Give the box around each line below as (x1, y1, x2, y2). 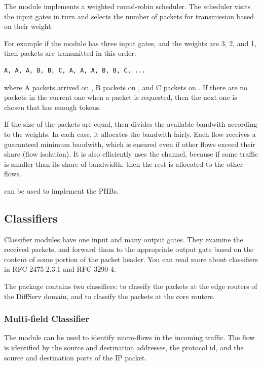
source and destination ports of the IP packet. (4, 352, 147, 362)
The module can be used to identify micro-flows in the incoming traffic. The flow (4, 332, 255, 343)
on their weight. (4, 21, 53, 31)
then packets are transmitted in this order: (4, 48, 136, 58)
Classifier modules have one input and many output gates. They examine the (4, 234, 243, 244)
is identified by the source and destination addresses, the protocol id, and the (4, 342, 244, 353)
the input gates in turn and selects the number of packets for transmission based (4, 11, 254, 21)
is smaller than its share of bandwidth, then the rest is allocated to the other (4, 158, 243, 169)
